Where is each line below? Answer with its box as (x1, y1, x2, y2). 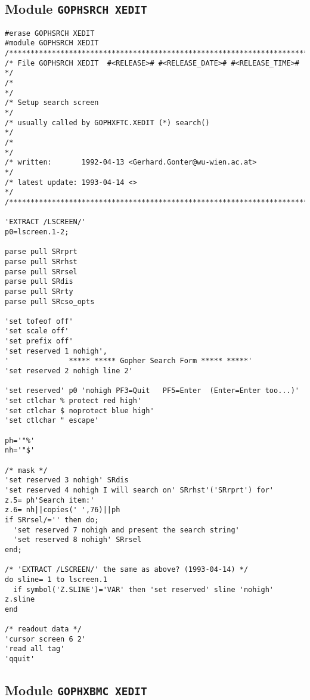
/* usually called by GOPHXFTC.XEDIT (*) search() (5, 118, 210, 127)
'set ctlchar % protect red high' (5, 397, 142, 405)
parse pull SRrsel (5, 267, 77, 276)
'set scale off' (5, 327, 69, 336)
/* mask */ (5, 466, 48, 475)
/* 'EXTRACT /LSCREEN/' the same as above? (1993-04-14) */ (5, 565, 249, 574)
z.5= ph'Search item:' (5, 495, 95, 504)
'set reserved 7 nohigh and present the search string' (13, 525, 240, 534)
